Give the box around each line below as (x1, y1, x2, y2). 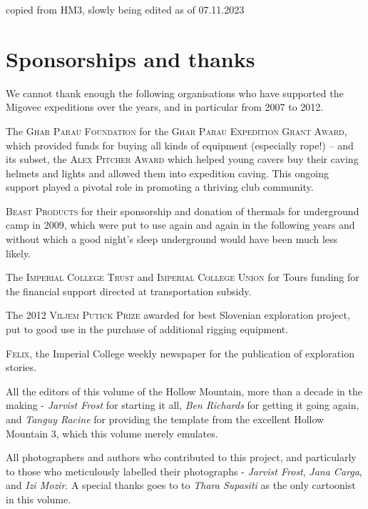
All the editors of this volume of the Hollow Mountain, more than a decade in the (6, 383, 362, 398)
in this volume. (6, 491, 71, 506)
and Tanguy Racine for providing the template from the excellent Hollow (6, 412, 324, 426)
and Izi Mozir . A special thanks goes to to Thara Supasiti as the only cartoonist (6, 478, 356, 493)
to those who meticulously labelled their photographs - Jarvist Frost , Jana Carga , (6, 463, 362, 478)
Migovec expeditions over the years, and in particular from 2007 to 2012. (6, 99, 324, 114)
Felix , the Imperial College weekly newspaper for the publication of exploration (6, 345, 354, 360)
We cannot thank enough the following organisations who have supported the (6, 85, 344, 100)
